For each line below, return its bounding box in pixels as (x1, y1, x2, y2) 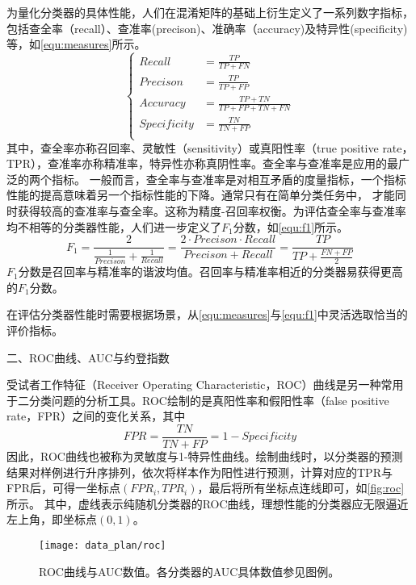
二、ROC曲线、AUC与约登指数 (6, 349, 170, 366)
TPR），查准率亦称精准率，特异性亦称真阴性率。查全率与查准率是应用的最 (6, 155, 398, 172)
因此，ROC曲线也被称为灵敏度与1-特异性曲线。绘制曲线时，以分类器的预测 (6, 448, 403, 465)
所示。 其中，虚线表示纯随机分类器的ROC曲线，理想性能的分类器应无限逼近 (6, 495, 409, 512)
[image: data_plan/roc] (39, 540, 166, 552)
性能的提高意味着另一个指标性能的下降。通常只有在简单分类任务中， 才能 (6, 186, 395, 203)
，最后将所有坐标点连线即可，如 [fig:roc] (197, 479, 405, 496)
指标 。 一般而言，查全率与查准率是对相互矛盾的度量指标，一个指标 (51, 170, 406, 187)
